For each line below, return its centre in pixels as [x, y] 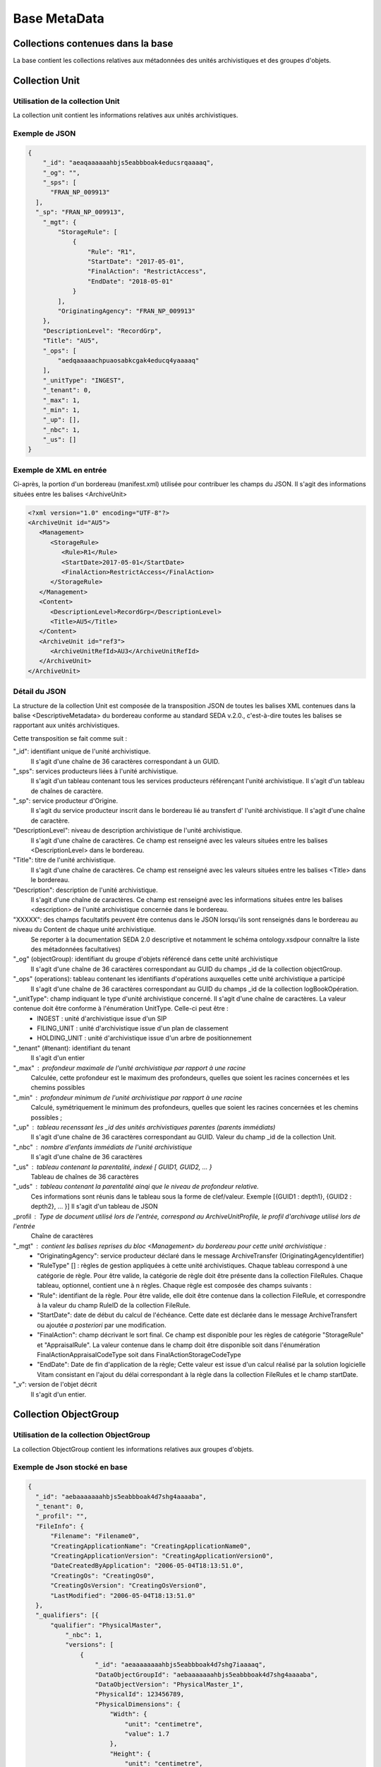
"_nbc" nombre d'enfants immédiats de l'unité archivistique [103, 1147]
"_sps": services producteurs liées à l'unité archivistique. [96, 771]
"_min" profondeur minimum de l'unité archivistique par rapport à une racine [128, 1097]
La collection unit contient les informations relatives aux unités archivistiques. [126, 115]
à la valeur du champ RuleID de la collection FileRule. [114, 1305]
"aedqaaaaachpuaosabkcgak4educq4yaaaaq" [128, 360]
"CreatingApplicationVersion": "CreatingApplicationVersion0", [162, 1556]
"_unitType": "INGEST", [84, 380]
